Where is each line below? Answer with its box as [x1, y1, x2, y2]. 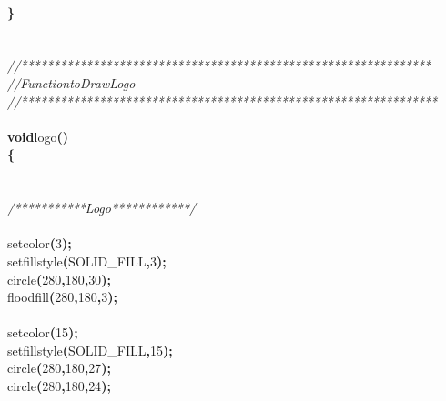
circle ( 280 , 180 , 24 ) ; [7, 376, 111, 396]
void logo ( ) [7, 126, 68, 145]
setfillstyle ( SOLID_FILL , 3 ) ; [7, 251, 167, 270]
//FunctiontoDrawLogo [7, 73, 136, 92]
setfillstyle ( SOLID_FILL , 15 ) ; [7, 340, 173, 359]
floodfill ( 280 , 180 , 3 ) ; [7, 287, 117, 306]
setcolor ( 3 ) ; [7, 234, 72, 253]
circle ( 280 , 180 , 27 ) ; [7, 358, 111, 377]
